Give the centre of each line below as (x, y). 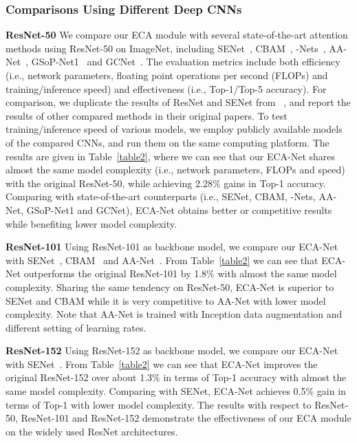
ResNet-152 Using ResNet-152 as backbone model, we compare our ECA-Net (172, 350)
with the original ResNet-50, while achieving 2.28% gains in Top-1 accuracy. (166, 183)
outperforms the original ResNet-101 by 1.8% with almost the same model (180, 273)
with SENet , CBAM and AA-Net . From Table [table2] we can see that (162, 260)
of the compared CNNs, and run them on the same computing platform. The (167, 142)
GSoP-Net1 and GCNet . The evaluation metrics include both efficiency (186, 62)
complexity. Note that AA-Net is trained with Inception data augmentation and (174, 314)
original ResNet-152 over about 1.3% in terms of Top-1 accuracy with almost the (176, 377)
